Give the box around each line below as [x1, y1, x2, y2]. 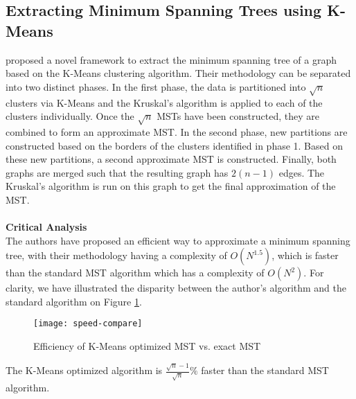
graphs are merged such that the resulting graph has [6, 165, 229, 179]
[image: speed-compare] [33, 319, 143, 329]
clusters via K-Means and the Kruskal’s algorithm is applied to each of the [6, 95, 323, 109]
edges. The [278, 165, 325, 179]
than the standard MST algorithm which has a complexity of [6, 265, 265, 280]
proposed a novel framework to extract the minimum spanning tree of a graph [6, 52, 337, 66]
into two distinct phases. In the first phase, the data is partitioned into [6, 79, 306, 94]
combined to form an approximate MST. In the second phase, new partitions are [6, 124, 348, 139]
